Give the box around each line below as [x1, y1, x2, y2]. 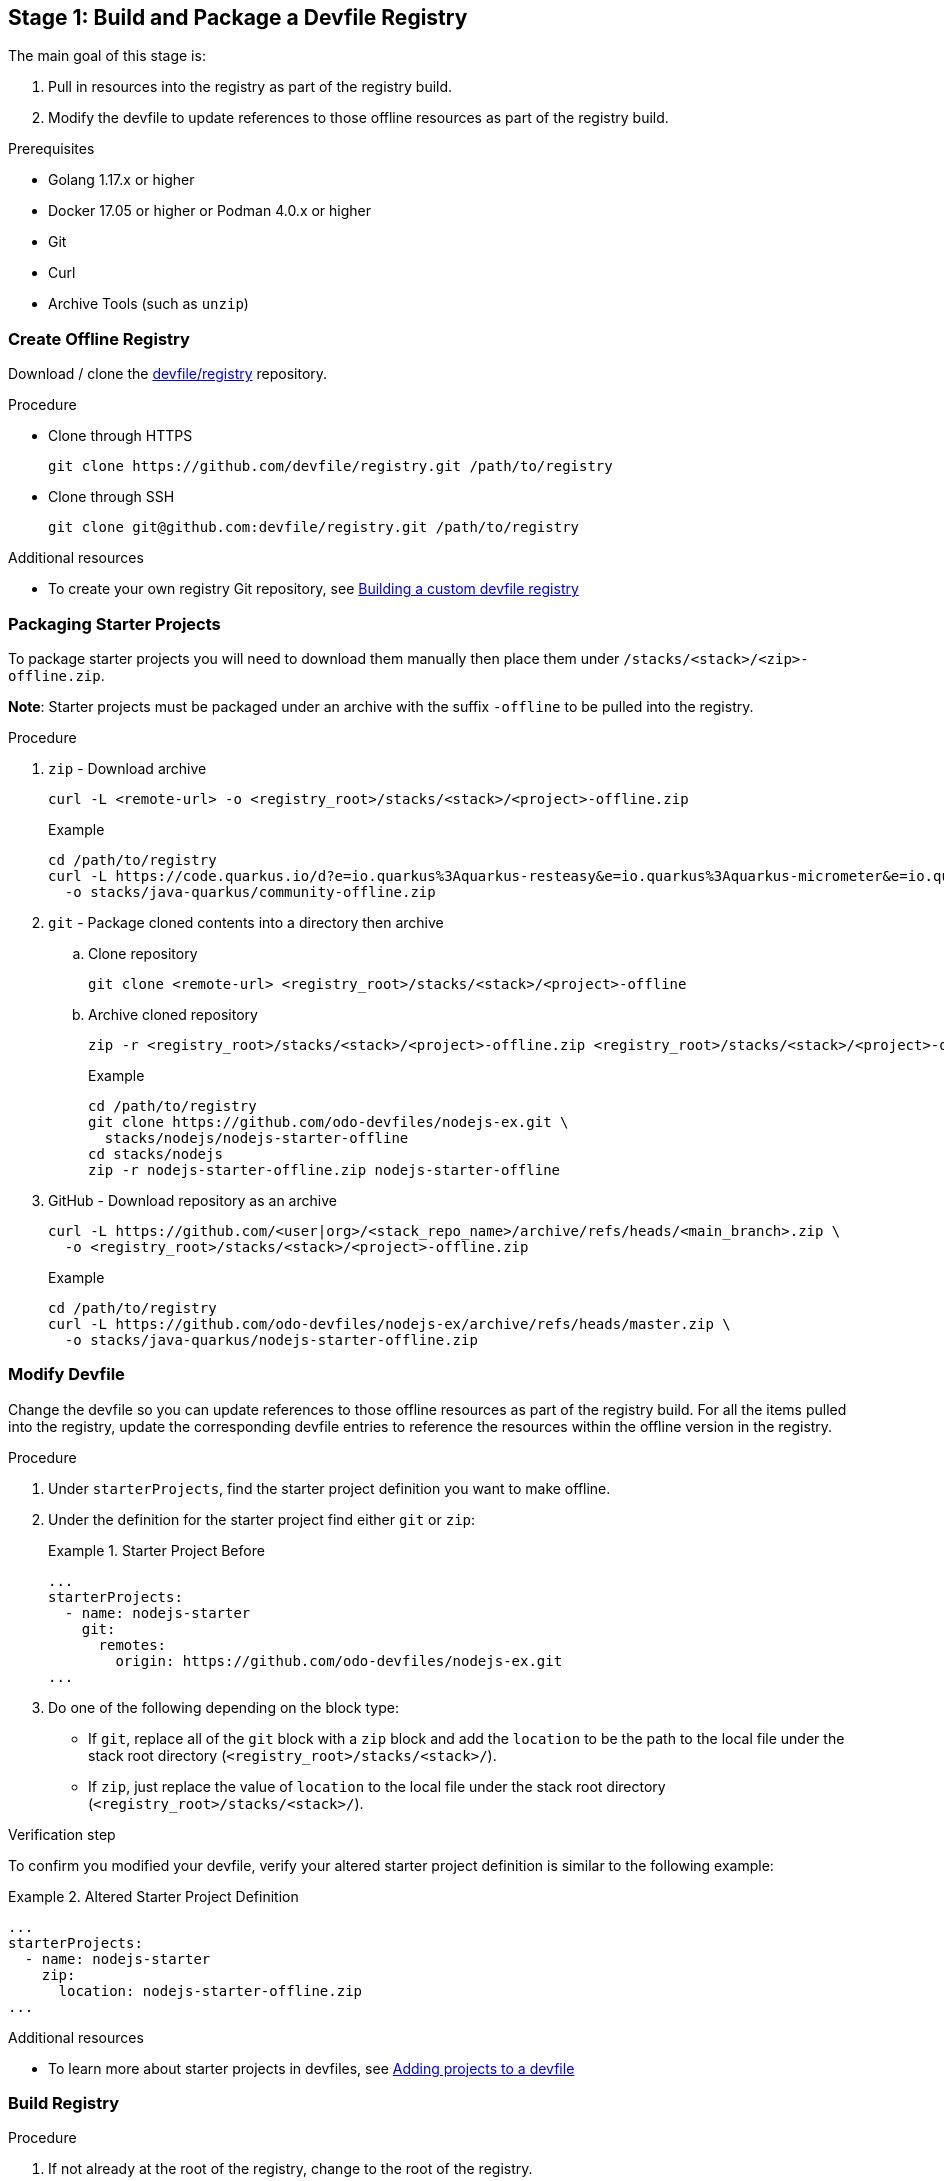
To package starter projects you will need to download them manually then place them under [8, 649, 620, 667]
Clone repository [88, 944, 198, 962]
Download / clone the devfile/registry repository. [8, 365, 328, 383]
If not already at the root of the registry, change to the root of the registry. [48, 2160, 533, 2178]
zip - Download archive [48, 759, 207, 777]
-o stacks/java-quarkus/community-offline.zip [64, 883, 436, 900]
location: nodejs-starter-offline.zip [58, 1982, 363, 1999]
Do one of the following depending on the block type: [48, 1698, 399, 1716]
